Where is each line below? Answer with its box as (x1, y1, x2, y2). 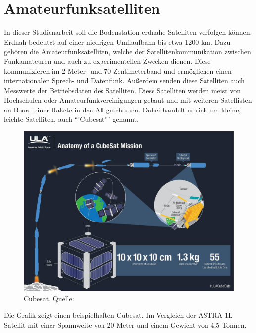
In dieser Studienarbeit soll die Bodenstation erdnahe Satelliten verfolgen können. (4, 27, 252, 37)
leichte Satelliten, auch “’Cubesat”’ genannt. (4, 114, 139, 124)
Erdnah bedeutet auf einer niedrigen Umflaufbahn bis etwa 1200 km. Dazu (4, 36, 231, 47)
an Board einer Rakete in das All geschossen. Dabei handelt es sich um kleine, (4, 104, 241, 114)
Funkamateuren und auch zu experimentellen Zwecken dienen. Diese (4, 55, 211, 66)
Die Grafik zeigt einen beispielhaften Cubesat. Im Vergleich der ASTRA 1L (4, 310, 233, 320)
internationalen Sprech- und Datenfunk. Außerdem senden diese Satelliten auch (4, 75, 245, 86)
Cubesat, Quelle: (24, 293, 74, 303)
